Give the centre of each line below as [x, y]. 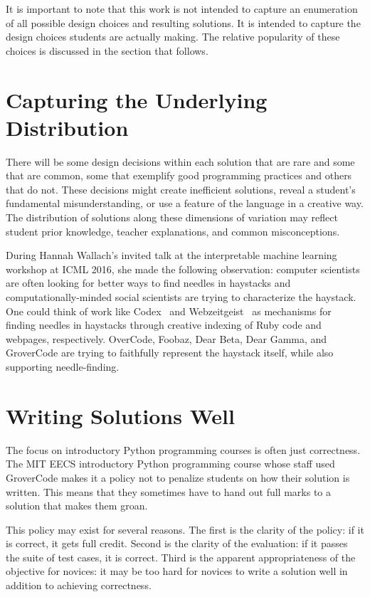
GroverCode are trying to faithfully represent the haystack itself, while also [170, 353]
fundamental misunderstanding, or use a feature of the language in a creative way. [185, 203]
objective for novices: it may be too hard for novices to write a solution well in [177, 571]
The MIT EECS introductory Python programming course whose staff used [170, 464]
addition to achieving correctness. [79, 585]
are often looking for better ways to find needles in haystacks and [148, 283]
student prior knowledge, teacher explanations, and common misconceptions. [173, 231]
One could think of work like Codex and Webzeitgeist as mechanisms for [169, 311]
